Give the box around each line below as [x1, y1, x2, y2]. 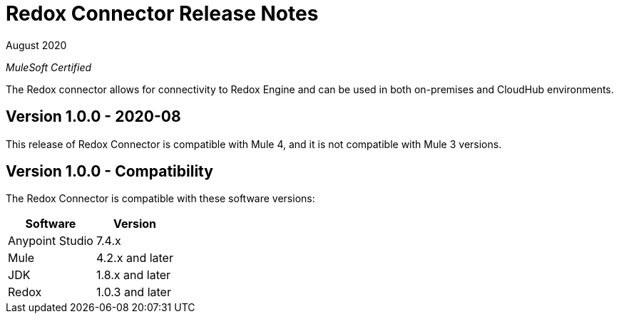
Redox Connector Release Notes [6, 1, 319, 26]
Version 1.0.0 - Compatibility [6, 162, 213, 181]
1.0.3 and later [96, 285, 171, 300]
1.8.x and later [96, 268, 171, 283]
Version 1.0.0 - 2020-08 [6, 108, 181, 126]
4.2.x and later [96, 251, 173, 266]
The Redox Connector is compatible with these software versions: [6, 192, 315, 205]
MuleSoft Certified [6, 61, 92, 73]
